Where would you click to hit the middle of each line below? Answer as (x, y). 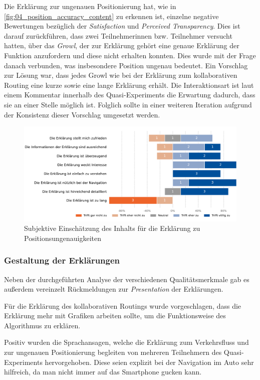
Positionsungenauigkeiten (63, 238)
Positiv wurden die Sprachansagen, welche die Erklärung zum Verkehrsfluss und (126, 342)
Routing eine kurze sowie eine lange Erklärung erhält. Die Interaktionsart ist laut (129, 85)
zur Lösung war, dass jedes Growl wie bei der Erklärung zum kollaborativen (121, 75)
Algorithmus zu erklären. (42, 325)
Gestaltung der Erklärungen (62, 260)
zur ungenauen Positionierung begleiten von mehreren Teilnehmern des (113, 352)
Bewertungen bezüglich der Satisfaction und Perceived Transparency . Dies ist (122, 26)
